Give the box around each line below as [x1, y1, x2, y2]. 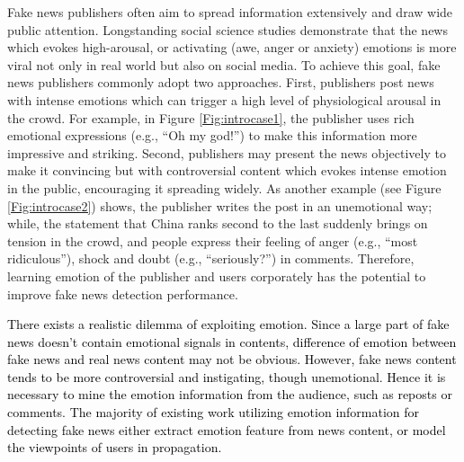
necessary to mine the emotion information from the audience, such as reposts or [7, 385, 452, 404]
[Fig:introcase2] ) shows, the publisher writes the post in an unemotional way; [7, 196, 433, 215]
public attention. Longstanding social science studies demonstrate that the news [7, 20, 448, 39]
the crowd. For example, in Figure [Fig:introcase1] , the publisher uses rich [7, 108, 415, 127]
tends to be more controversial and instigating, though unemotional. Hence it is [7, 367, 446, 386]
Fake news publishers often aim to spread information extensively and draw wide [7, 3, 453, 21]
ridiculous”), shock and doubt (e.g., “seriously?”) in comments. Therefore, [7, 249, 415, 268]
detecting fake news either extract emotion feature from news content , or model [7, 420, 446, 439]
